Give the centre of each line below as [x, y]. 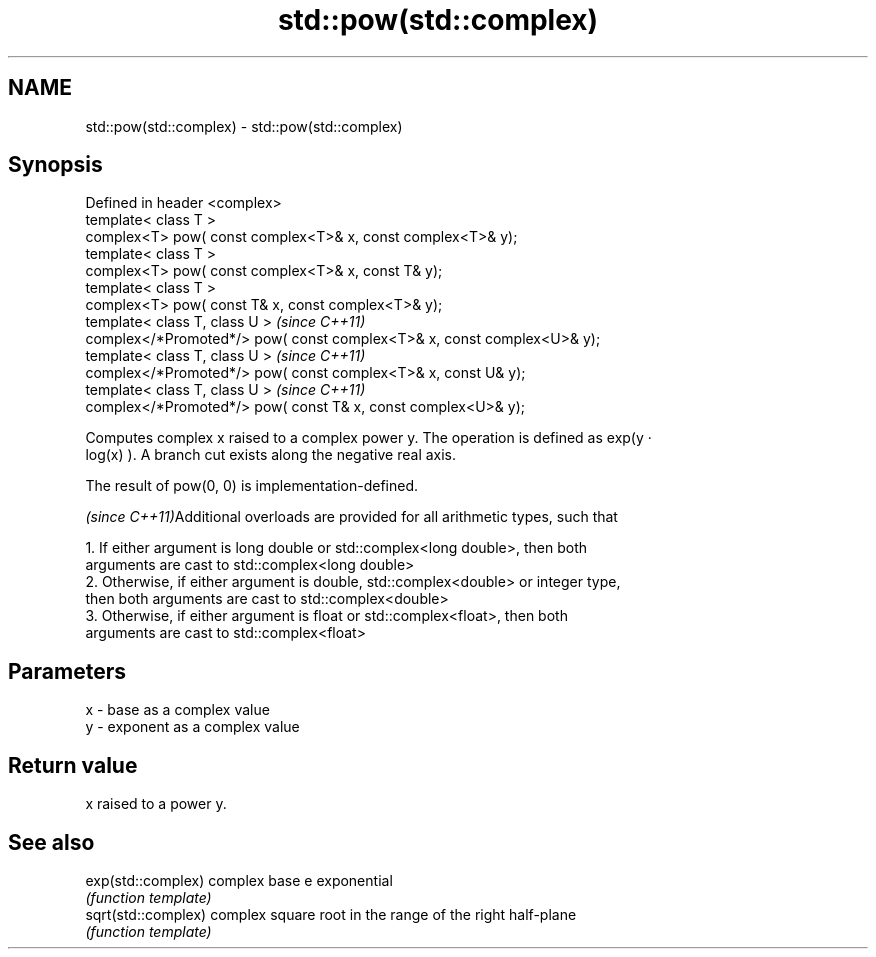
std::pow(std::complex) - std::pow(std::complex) [244, 126]
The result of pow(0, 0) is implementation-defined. [252, 486]
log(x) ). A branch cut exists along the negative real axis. [271, 455]
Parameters [67, 671]
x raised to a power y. [156, 804]
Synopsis [55, 165]
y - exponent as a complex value [192, 727]
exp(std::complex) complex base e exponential [239, 880]
